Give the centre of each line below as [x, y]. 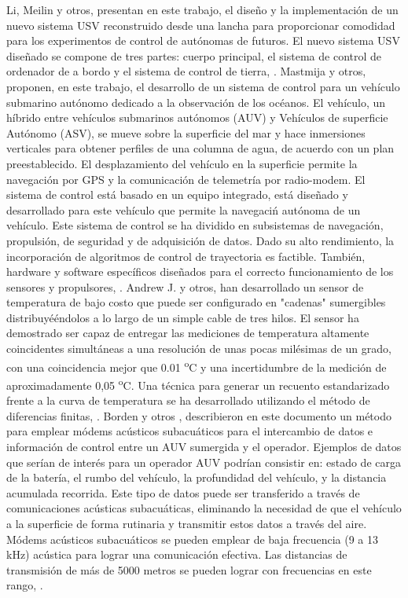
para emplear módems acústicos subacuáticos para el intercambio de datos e [190, 431]
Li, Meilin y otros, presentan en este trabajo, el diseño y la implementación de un [202, 9]
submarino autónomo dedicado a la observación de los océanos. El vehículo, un [196, 102]
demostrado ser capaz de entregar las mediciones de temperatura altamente [188, 333]
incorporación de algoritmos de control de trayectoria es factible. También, [186, 256]
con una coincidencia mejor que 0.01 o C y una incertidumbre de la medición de [197, 365]
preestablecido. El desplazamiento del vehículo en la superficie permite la [182, 163]
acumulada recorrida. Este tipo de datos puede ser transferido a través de [183, 492]
